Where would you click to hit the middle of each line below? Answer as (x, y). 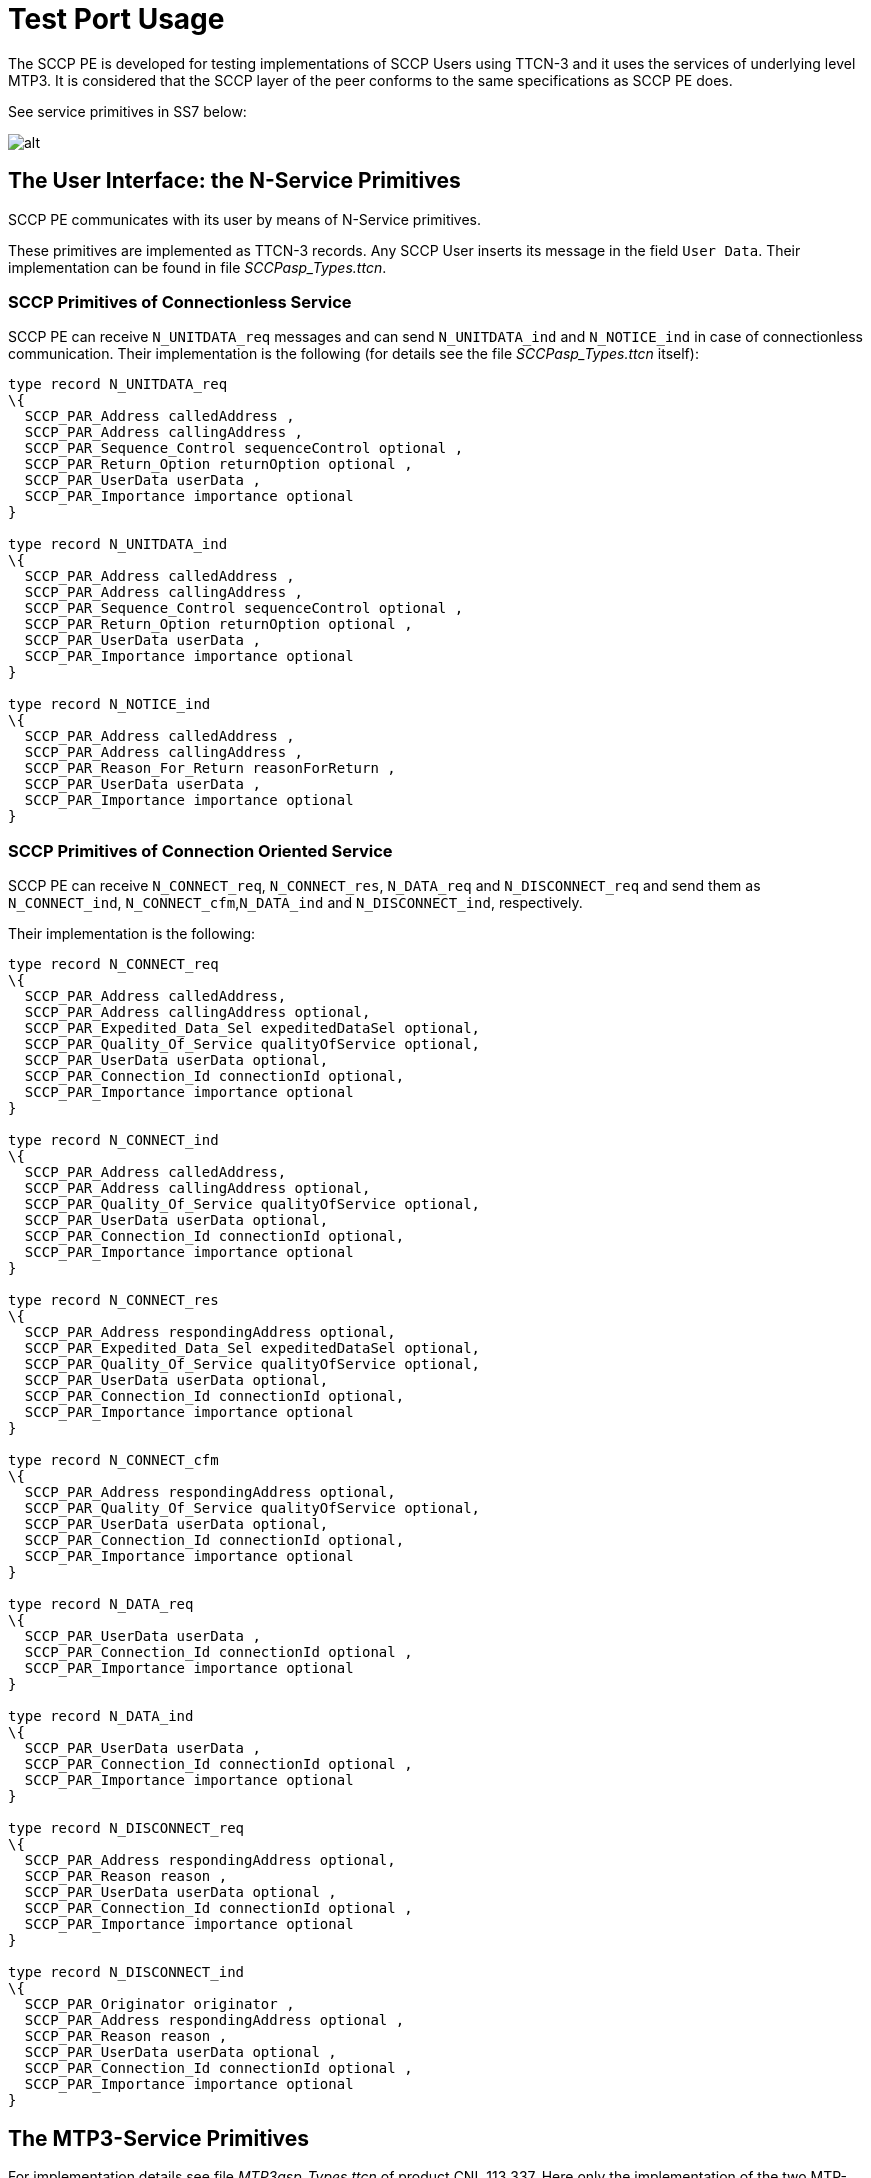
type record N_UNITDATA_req (118, 384)
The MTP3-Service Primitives (159, 2138)
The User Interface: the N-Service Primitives (234, 181)
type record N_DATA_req (101, 1604)
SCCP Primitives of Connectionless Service (180, 301)
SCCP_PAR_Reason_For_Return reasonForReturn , (210, 768)
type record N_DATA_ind (101, 1716)
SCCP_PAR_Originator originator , (159, 2004)
